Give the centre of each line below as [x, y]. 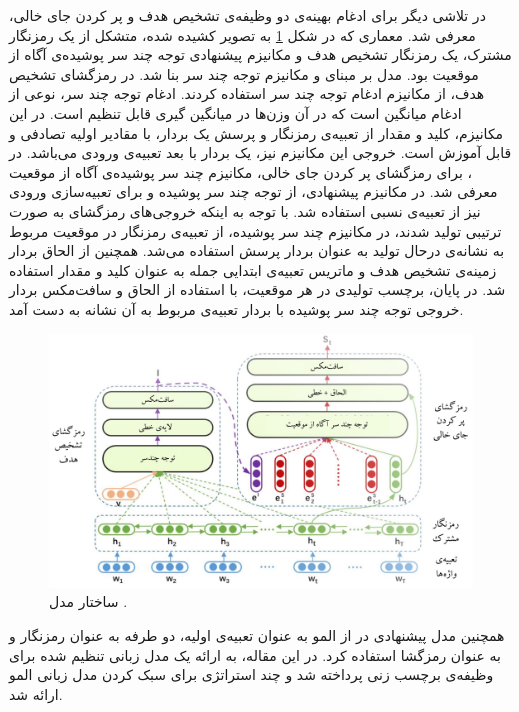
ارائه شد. [36, 693]
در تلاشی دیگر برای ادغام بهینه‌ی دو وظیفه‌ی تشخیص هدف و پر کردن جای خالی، [247, 15]
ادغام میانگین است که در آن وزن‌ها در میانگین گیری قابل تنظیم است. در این [235, 112]
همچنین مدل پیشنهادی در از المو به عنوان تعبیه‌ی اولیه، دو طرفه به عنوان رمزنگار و [257, 634]
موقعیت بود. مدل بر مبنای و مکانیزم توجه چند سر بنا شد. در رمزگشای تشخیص [244, 73]
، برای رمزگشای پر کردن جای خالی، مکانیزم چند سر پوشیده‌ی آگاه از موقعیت [241, 171]
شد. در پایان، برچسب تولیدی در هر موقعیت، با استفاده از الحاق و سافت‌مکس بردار [257, 289]
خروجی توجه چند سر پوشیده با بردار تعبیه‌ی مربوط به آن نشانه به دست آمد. [236, 308]
